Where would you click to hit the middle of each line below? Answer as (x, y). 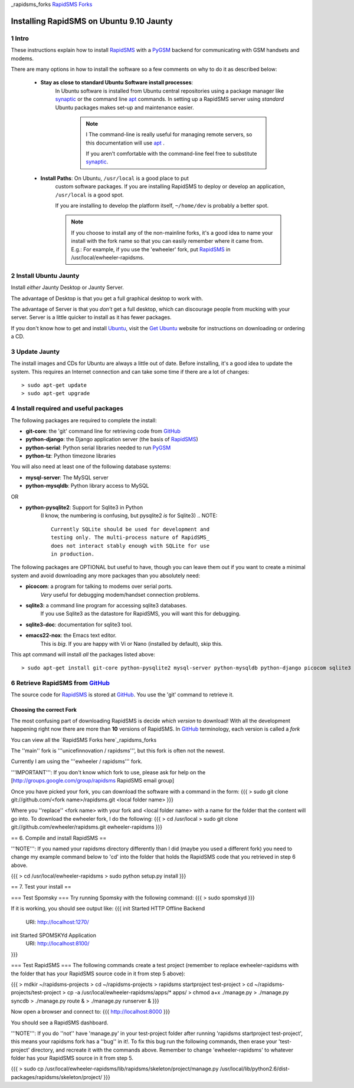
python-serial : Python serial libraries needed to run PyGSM (98, 448)
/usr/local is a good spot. (89, 195)
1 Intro (20, 38)
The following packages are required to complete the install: (84, 420)
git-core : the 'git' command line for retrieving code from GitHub (103, 431)
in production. (73, 554)
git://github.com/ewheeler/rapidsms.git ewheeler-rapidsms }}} (86, 827)
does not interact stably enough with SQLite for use (130, 546)
